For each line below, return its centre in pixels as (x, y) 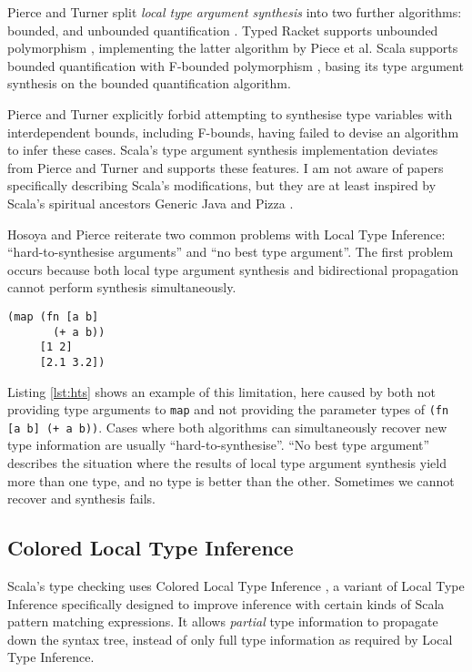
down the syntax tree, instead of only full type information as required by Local (230, 639)
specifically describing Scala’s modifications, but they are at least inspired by (222, 185)
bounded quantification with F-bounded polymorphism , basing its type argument (236, 65)
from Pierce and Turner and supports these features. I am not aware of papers (226, 167)
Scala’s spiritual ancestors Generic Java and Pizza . (151, 203)
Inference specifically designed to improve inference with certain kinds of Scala (226, 603)
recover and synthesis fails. (81, 499)
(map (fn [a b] (53, 316)
